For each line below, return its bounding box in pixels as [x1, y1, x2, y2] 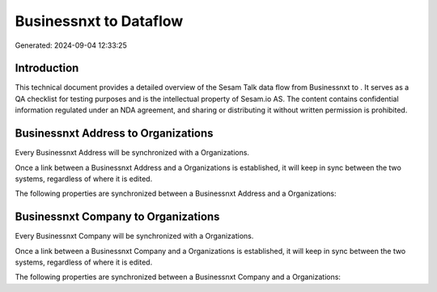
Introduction [15, 61, 79, 75]
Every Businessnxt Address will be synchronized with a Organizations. [15, 148, 250, 158]
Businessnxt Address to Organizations [15, 126, 214, 141]
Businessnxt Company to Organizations [15, 210, 220, 224]
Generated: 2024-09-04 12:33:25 [15, 40, 127, 50]
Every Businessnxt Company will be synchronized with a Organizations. [15, 231, 254, 241]
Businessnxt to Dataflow [15, 12, 184, 30]
